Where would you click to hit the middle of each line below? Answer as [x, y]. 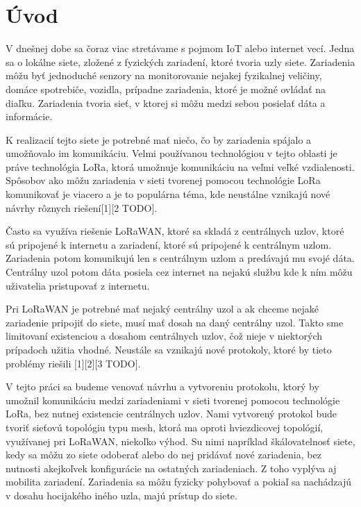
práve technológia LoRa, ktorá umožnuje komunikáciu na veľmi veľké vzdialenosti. [180, 166]
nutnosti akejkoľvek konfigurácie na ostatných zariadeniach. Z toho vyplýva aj [171, 468]
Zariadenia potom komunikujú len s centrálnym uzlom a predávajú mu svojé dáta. [180, 258]
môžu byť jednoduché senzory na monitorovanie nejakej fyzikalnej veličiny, [164, 75]
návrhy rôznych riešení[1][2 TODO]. [82, 207]
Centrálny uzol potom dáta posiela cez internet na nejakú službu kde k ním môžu [179, 272]
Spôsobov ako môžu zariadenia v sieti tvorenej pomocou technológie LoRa [163, 180]
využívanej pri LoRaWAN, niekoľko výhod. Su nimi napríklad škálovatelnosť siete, [180, 441]
